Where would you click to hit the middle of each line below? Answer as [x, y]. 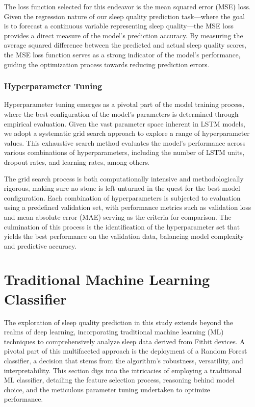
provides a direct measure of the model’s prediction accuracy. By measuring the [124, 35]
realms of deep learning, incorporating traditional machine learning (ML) [114, 332]
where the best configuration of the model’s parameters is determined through [121, 114]
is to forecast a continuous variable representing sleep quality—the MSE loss [119, 26]
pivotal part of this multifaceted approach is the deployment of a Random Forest [126, 351]
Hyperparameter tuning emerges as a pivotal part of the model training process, [124, 104]
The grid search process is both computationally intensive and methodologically [124, 178]
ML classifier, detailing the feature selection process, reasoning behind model [119, 380]
